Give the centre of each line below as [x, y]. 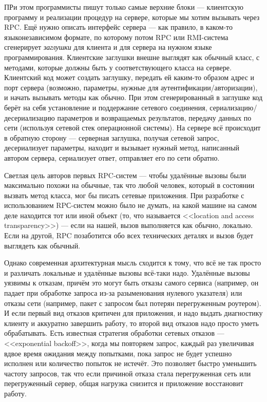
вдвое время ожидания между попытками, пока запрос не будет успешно [118, 353]
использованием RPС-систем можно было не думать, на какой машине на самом [130, 205]
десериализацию [30, 117]
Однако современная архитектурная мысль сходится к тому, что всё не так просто [133, 263]
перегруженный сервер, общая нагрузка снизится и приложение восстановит [124, 383]
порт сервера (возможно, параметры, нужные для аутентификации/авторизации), [131, 87]
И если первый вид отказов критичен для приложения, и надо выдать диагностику [133, 313]
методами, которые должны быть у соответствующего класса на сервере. [118, 67]
